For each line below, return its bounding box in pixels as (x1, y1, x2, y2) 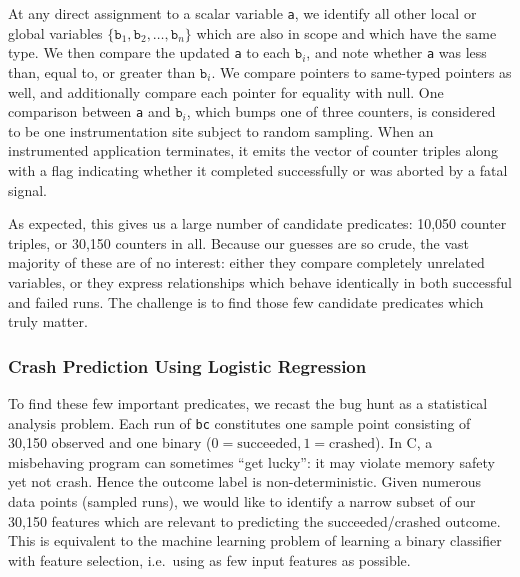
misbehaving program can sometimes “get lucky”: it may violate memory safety (8, 451, 495, 472)
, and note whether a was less (306, 42, 487, 63)
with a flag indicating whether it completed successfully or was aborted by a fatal (8, 159, 508, 180)
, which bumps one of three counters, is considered (186, 101, 496, 122)
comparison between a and (8, 101, 171, 122)
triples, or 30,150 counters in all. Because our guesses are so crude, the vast (8, 232, 470, 253)
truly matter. (8, 311, 88, 332)
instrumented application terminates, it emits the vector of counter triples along (8, 140, 499, 161)
